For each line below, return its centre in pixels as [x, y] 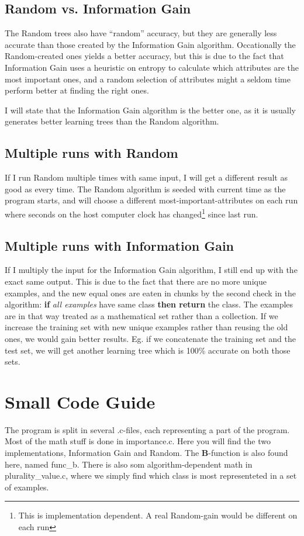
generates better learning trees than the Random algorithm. [112, 121]
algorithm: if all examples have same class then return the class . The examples [149, 304]
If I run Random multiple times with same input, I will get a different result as [146, 177]
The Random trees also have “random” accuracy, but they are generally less [141, 33]
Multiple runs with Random [91, 153]
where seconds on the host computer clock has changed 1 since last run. [132, 213]
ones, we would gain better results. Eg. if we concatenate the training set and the [150, 338]
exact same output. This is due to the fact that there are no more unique [136, 281]
